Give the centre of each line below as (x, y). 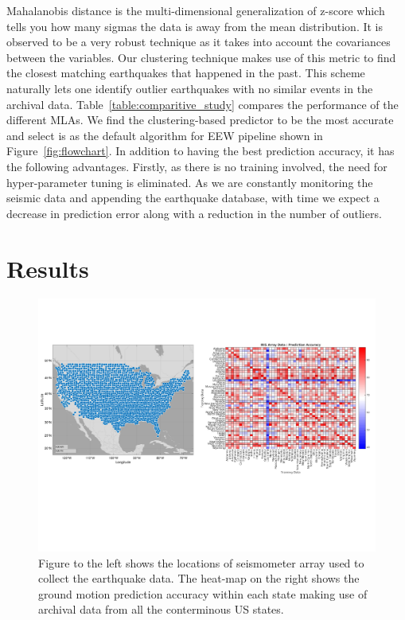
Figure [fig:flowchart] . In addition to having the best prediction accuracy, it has (201, 151)
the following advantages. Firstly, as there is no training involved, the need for (197, 166)
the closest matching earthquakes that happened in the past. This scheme (186, 73)
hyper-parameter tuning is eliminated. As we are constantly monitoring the (190, 182)
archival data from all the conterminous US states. (161, 609)
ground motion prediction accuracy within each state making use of (203, 593)
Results (48, 268)
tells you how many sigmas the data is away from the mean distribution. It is (195, 26)
